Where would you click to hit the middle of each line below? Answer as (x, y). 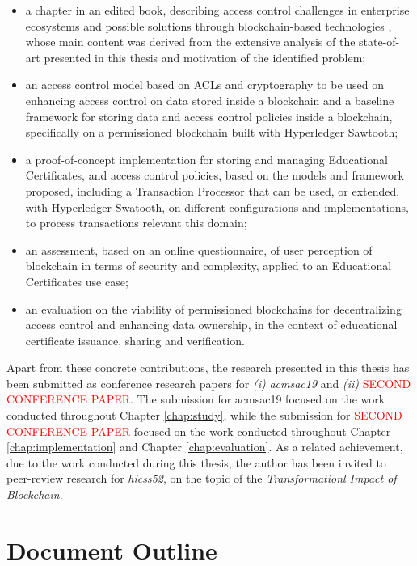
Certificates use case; (77, 281)
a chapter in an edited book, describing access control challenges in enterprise (217, 10)
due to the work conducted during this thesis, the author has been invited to (196, 462)
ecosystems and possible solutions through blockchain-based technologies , (208, 25)
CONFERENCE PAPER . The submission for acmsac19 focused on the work (196, 399)
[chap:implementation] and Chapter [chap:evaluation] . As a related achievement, (205, 447)
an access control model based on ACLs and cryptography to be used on (205, 84)
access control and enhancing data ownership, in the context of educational (211, 325)
